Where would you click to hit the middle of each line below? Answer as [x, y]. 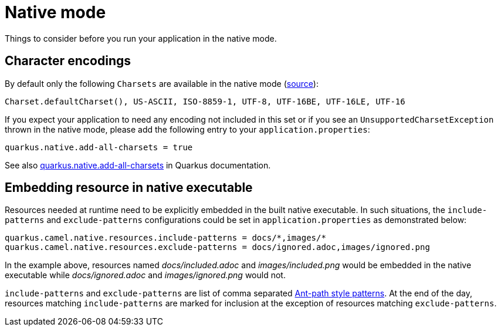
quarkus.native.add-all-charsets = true [99, 147]
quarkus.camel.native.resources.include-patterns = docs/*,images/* [165, 238]
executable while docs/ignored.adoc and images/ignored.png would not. [145, 275]
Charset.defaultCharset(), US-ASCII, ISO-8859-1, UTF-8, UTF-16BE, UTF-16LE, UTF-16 [205, 101]
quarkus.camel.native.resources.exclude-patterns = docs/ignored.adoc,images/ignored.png [217, 247]
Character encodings [68, 61]
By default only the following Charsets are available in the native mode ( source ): [162, 83]
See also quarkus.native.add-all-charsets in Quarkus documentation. [138, 165]
